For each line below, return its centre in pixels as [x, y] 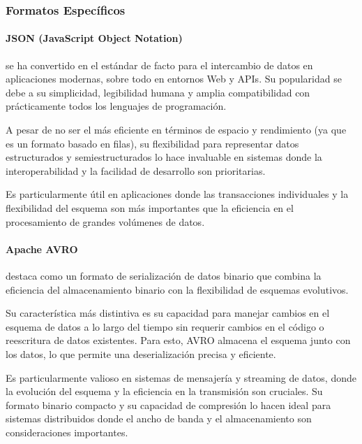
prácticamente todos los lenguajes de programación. [116, 106]
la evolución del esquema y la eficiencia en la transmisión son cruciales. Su [164, 391]
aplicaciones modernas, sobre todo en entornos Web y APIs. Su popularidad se [174, 79]
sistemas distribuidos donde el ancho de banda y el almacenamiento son [159, 418]
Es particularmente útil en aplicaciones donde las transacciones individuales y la [177, 194]
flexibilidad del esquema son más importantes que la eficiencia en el [150, 207]
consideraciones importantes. [67, 432]
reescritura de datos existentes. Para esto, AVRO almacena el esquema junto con [178, 340]
